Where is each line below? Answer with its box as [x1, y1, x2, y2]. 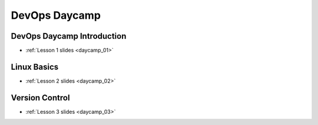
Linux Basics [11, 62, 59, 72]
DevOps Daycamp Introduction [11, 31, 127, 41]
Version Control [11, 93, 70, 103]
